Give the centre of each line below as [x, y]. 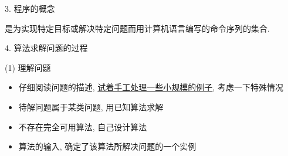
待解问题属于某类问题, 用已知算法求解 [91, 106]
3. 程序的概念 [30, 8]
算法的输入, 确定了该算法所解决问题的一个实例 [107, 146]
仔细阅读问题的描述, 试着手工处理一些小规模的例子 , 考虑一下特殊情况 [151, 87]
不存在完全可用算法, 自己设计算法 [83, 126]
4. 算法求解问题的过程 [46, 48]
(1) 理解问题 [28, 67]
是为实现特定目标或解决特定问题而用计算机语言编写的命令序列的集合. [137, 28]
